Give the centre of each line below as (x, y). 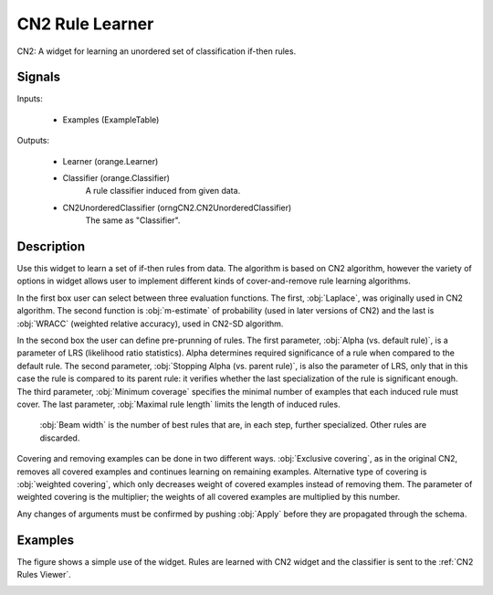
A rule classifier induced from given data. (163, 191)
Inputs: (30, 99)
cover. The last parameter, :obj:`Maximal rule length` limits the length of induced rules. (179, 404)
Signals (39, 77)
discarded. (60, 438)
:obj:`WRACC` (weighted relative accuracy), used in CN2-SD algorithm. (150, 324)
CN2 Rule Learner (85, 24)
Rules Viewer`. (44, 575)
